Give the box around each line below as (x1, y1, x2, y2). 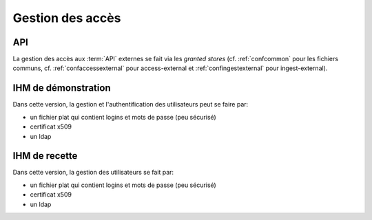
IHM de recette (12, 150, 78, 162)
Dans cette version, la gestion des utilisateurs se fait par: (12, 168, 174, 177)
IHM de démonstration (12, 82, 111, 94)
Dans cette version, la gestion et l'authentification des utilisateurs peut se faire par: (12, 100, 249, 109)
